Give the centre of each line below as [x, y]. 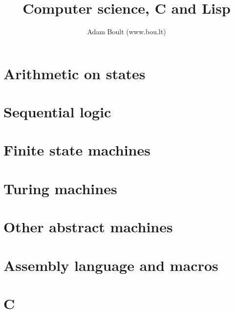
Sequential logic [57, 112]
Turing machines [60, 188]
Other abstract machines [88, 227]
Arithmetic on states [74, 73]
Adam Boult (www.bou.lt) [127, 32]
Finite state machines [77, 150]
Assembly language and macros [111, 265]
